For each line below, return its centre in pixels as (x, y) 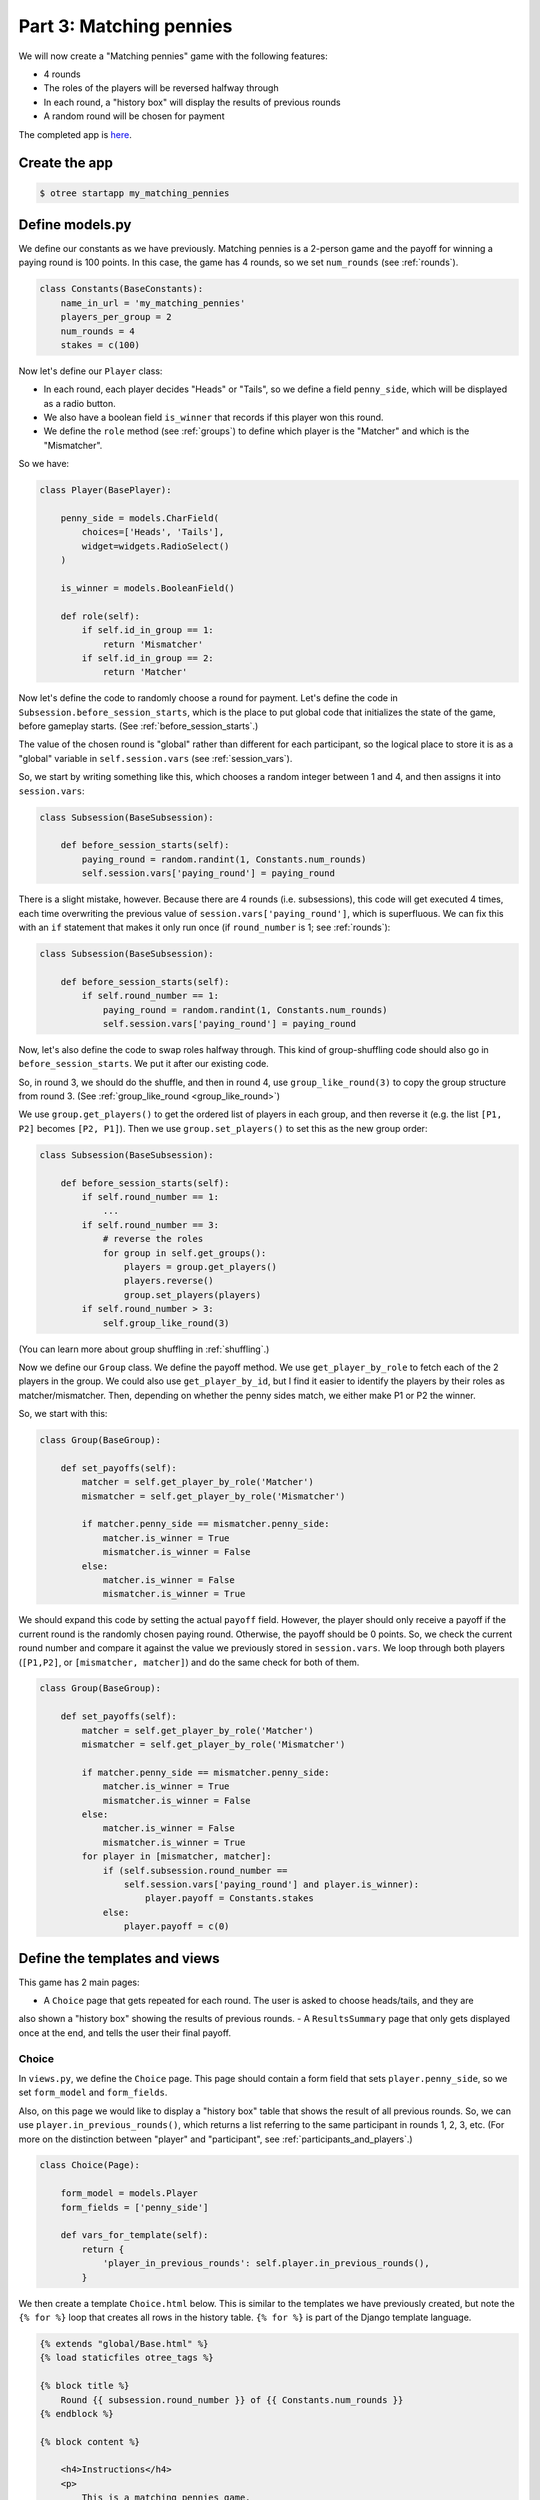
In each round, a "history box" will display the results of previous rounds (192, 102)
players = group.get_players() (200, 1266)
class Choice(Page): (89, 2165)
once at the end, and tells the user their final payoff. (125, 2032)
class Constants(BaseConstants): (121, 289)
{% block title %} (84, 2386)
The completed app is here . (75, 134)
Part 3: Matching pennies (125, 26)
